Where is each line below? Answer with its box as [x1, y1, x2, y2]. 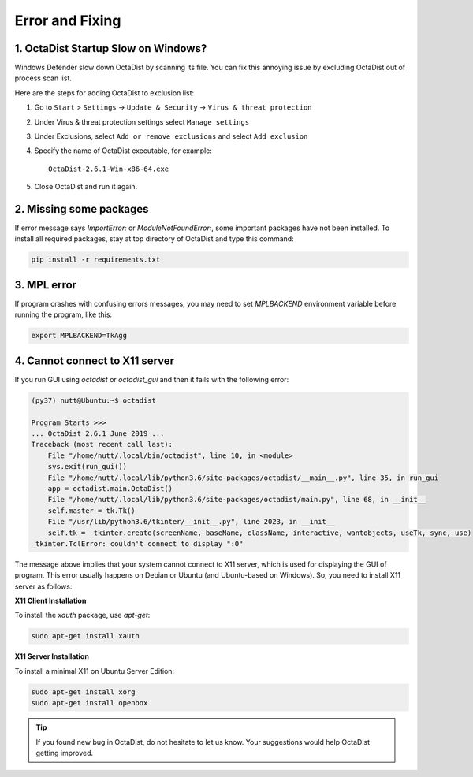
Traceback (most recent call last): [31, 440, 173, 449]
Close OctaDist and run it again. [34, 182, 138, 191]
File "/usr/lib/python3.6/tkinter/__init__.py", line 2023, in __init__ [47, 517, 335, 526]
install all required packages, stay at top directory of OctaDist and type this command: [14, 234, 295, 244]
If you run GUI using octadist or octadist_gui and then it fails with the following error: [14, 374, 289, 384]
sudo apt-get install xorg [31, 687, 136, 697]
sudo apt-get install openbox [31, 698, 148, 708]
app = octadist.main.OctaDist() [47, 484, 173, 493]
